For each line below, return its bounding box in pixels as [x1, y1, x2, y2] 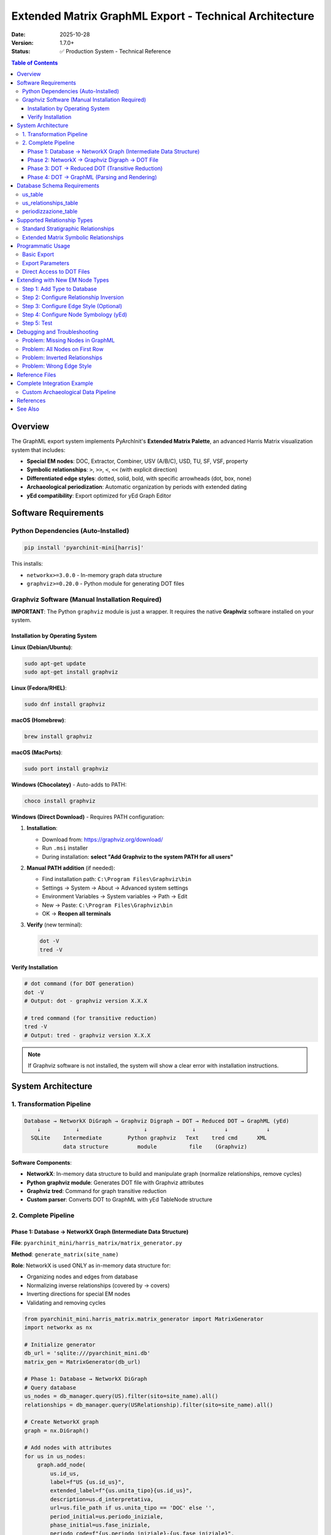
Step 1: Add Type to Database [22, 285, 97, 292]
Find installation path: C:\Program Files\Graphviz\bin [42, 876, 192, 883]
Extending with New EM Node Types [17, 276, 110, 284]
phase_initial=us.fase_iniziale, [50, 1521, 151, 1528]
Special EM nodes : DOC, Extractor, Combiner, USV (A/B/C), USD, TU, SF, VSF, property [26, 457, 248, 465]
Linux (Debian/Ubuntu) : [11, 643, 73, 651]
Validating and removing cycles [26, 1299, 106, 1306]
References [17, 397, 46, 404]
